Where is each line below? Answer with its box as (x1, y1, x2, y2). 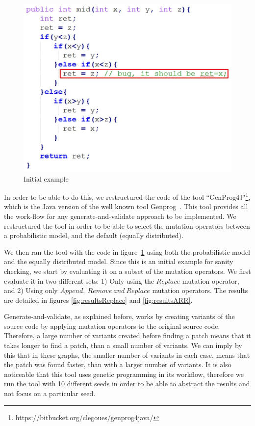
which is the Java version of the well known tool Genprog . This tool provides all (4, 201, 248, 212)
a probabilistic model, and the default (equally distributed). (4, 230, 183, 240)
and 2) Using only (4, 285, 58, 295)
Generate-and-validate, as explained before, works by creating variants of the (4, 311, 235, 321)
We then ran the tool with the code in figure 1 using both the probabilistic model (4, 246, 250, 257)
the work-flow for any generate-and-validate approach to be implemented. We (4, 211, 236, 221)
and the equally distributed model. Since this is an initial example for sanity (4, 256, 233, 266)
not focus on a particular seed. (4, 388, 96, 399)
